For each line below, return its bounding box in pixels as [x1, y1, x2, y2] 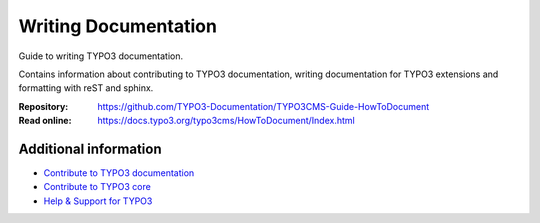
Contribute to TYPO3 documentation [43, 167, 195, 179]
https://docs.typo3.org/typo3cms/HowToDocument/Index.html [97, 115, 355, 127]
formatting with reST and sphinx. [18, 82, 154, 94]
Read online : [18, 115, 72, 127]
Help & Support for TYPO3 [43, 195, 153, 207]
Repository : [18, 100, 69, 112]
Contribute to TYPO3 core [43, 181, 152, 193]
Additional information [18, 140, 162, 157]
